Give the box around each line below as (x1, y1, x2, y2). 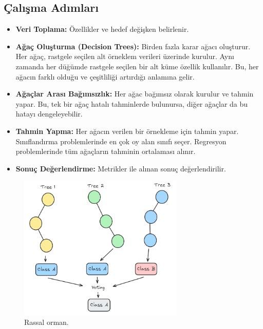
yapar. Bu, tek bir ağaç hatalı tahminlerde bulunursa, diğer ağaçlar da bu (15, 98, 248, 109)
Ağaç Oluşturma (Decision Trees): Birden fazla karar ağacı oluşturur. (15, 41, 251, 51)
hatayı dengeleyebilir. (15, 108, 83, 119)
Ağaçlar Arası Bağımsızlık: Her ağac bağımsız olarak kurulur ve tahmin (15, 88, 254, 99)
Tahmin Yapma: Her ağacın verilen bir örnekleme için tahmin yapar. (15, 125, 239, 136)
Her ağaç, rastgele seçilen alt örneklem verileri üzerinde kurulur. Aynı (15, 51, 234, 62)
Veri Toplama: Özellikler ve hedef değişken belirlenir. (15, 24, 189, 34)
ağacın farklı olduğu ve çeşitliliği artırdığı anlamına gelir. (15, 71, 195, 82)
